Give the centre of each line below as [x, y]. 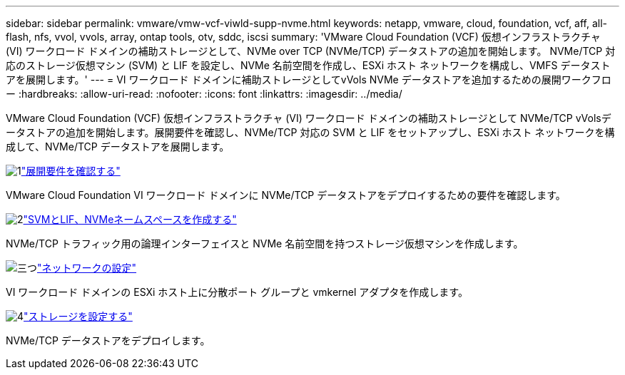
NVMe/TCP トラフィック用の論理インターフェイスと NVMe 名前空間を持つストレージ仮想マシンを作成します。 [265, 243]
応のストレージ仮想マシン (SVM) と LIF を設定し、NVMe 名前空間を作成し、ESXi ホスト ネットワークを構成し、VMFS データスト [308, 65]
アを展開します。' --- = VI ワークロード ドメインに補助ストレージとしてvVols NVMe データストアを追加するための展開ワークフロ [309, 79]
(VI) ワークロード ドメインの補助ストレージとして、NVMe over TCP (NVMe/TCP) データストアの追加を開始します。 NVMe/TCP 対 [311, 51]
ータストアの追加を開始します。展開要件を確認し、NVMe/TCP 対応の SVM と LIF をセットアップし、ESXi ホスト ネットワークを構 [310, 132]
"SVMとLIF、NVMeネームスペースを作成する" [130, 219]
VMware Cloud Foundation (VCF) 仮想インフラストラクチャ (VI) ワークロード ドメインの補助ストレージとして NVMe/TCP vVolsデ [309, 118]
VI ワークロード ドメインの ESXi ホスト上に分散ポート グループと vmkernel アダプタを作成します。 [237, 292]
